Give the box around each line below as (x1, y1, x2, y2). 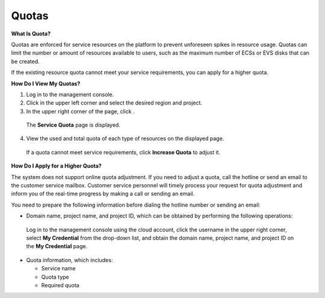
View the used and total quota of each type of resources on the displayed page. (26, 135, 224, 142)
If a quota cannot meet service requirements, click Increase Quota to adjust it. (26, 148, 221, 156)
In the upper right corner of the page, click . (26, 108, 135, 115)
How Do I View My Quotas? (11, 80, 81, 87)
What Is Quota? (11, 30, 51, 37)
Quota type (41, 273, 69, 281)
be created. (11, 58, 40, 65)
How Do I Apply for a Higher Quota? (11, 162, 102, 169)
